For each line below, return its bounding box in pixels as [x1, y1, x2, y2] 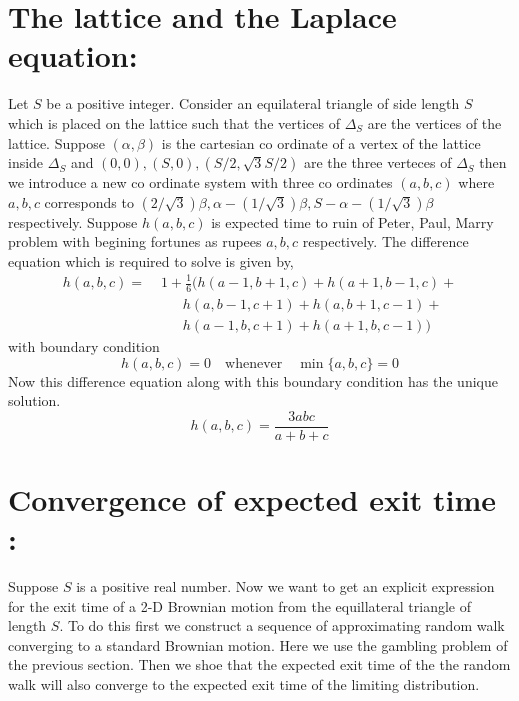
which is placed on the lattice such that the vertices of [8, 112, 340, 133]
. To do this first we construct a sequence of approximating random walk [59, 615, 505, 636]
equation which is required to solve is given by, [8, 250, 294, 271]
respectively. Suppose [8, 211, 138, 232]
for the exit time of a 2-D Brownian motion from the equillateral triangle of [8, 595, 471, 616]
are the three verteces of [303, 152, 452, 173]
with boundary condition [8, 335, 160, 356]
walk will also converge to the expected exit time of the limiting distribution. [8, 674, 480, 695]
